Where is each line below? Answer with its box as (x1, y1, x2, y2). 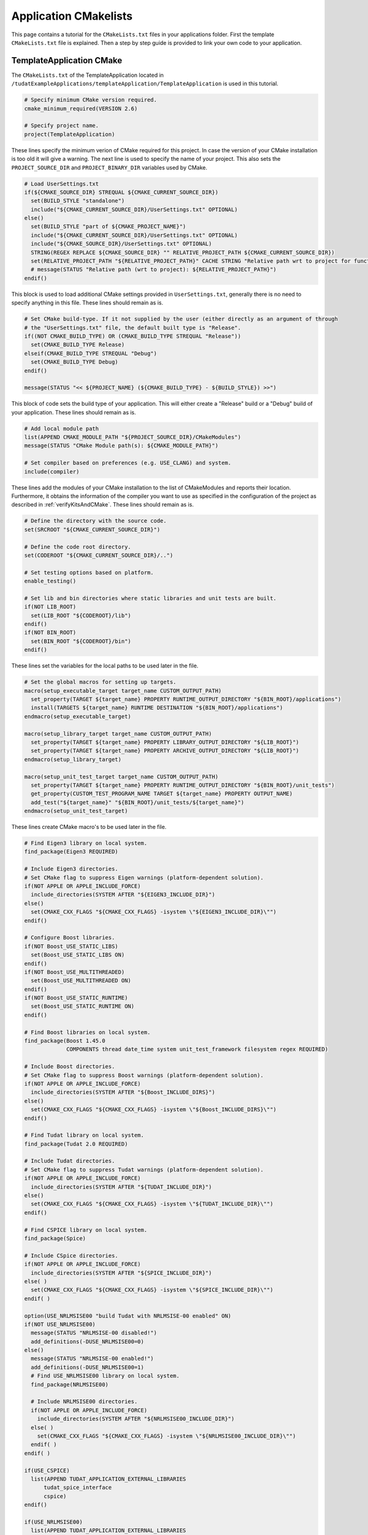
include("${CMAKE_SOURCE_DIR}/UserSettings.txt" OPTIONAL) (31, 240, 212, 247)
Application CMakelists (11, 9, 133, 23)
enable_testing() (24, 578, 77, 585)
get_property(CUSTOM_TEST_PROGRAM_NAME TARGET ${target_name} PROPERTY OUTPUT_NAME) (31, 790, 293, 798)
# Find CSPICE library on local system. (24, 1226, 147, 1234)
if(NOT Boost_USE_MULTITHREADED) (24, 968, 125, 976)
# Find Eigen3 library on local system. (24, 840, 147, 847)
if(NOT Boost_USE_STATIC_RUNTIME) (24, 995, 128, 1001)
